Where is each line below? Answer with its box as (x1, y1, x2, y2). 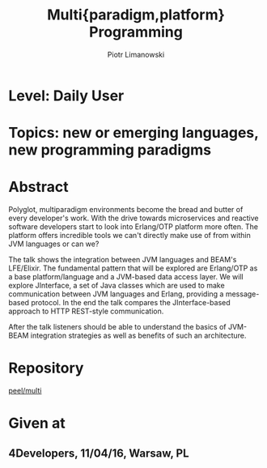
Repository (8, 359, 84, 377)
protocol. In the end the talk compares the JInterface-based (31, 298, 231, 308)
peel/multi (8, 386, 42, 395)
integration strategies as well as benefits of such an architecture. (30, 330, 247, 341)
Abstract (8, 178, 69, 196)
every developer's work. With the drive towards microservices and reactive (8, 213, 259, 223)
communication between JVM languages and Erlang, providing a (8, 289, 224, 299)
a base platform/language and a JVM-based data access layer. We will (8, 272, 244, 282)
